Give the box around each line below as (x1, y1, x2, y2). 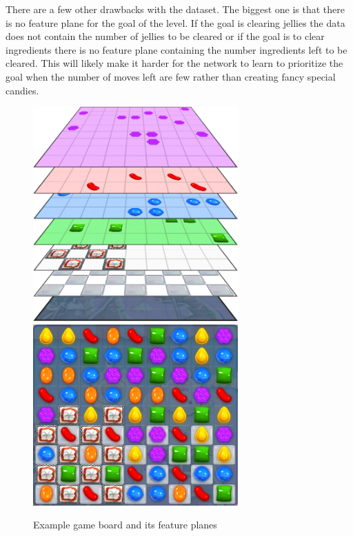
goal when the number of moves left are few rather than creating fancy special (6, 69, 336, 83)
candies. (6, 83, 39, 97)
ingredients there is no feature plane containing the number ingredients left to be (6, 42, 347, 56)
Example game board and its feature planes (33, 517, 217, 532)
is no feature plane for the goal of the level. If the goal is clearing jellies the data (6, 15, 345, 30)
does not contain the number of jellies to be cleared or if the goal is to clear (6, 29, 325, 43)
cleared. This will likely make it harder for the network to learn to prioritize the (6, 56, 343, 70)
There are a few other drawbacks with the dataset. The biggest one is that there (6, 2, 345, 16)
